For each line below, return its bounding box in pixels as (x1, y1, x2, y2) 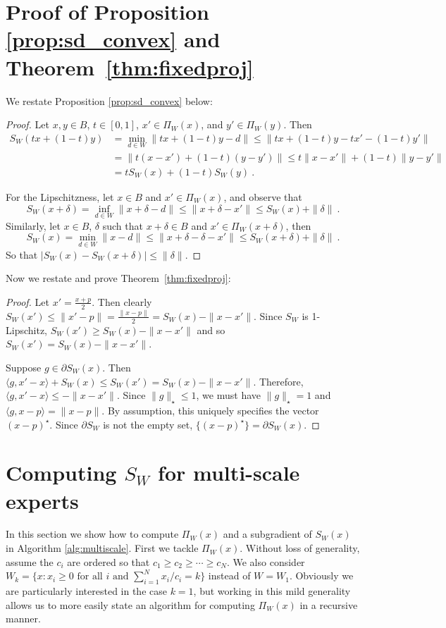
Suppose (6, 359, 42, 374)
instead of (208, 568, 251, 583)
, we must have (196, 388, 261, 402)
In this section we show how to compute (6, 527, 179, 541)
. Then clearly (92, 294, 152, 309)
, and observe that (223, 190, 302, 204)
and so (197, 322, 225, 337)
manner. (6, 611, 41, 626)
